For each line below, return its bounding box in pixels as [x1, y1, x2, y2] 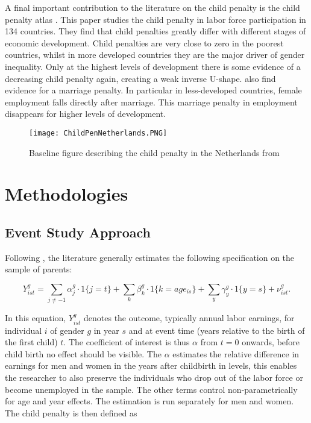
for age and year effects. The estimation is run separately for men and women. [5, 395, 294, 407]
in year [93, 324, 119, 336]
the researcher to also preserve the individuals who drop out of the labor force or [5, 371, 303, 384]
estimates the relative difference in [172, 347, 300, 360]
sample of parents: [5, 263, 72, 275]
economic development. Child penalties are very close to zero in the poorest [5, 36, 284, 49]
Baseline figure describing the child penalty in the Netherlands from [29, 146, 280, 158]
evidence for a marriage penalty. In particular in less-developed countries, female [5, 84, 302, 96]
